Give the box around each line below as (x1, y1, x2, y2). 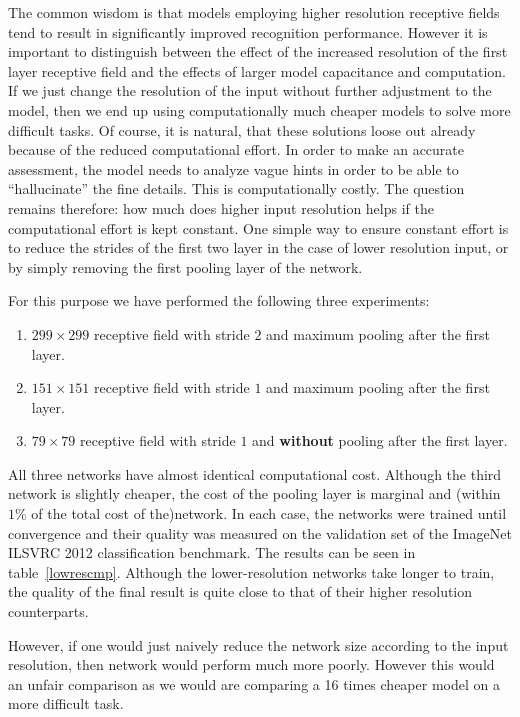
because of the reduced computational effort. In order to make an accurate (8, 139, 465, 160)
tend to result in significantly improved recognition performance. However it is (8, 21, 488, 42)
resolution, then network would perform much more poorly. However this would (8, 654, 495, 675)
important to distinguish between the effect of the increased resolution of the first (8, 41, 508, 62)
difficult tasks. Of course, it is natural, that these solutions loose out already (8, 119, 476, 140)
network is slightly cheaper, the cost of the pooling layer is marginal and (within (8, 483, 501, 504)
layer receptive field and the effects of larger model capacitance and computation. (8, 60, 506, 81)
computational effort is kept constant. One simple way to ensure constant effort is (8, 217, 509, 238)
